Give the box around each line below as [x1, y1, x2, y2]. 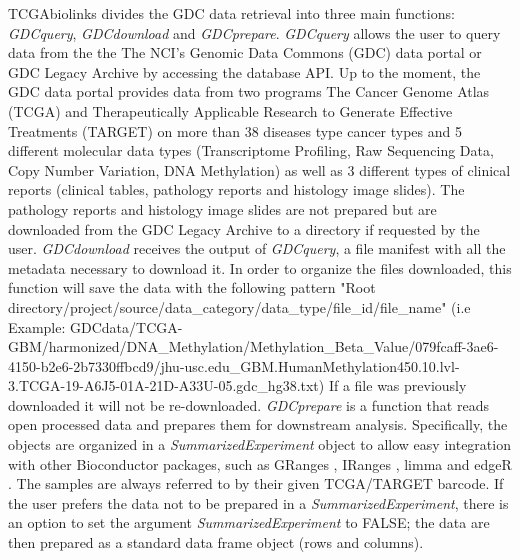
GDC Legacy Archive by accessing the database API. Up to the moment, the [8, 61, 481, 82]
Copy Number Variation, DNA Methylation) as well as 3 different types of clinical [8, 159, 511, 180]
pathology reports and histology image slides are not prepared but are [8, 198, 437, 219]
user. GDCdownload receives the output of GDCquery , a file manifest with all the [8, 238, 506, 259]
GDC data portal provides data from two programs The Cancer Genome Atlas [8, 81, 490, 102]
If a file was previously [328, 375, 467, 396]
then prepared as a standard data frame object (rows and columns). [8, 532, 424, 553]
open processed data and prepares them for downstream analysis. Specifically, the [8, 414, 508, 435]
